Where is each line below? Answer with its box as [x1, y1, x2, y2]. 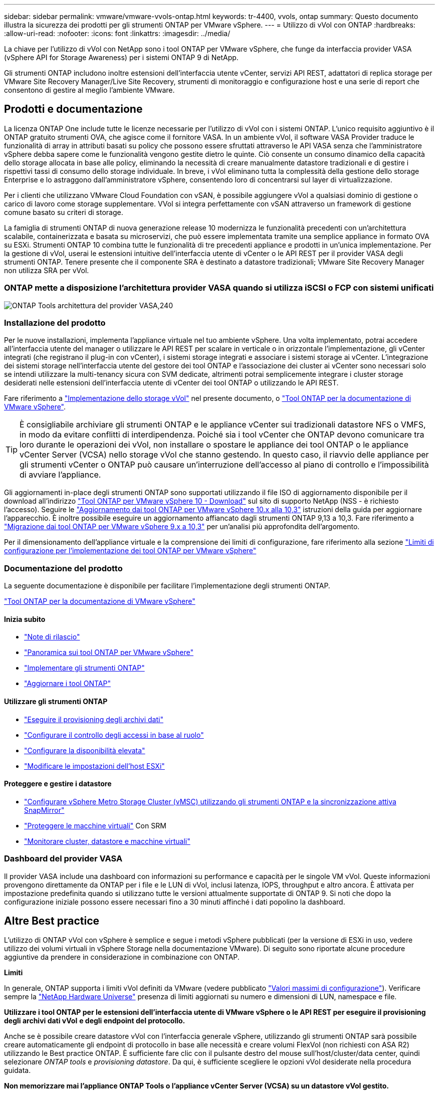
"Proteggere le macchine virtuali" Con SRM [24, 821, 166, 830]
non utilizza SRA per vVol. [4, 266, 89, 275]
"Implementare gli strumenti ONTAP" [24, 664, 145, 673]
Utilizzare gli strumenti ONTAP [4, 697, 108, 706]
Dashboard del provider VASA [4, 853, 123, 864]
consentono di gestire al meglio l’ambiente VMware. [4, 86, 175, 94]
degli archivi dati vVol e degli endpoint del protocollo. [4, 1016, 185, 1025]
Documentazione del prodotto [4, 563, 123, 573]
